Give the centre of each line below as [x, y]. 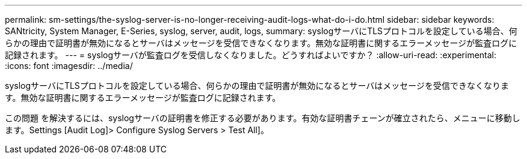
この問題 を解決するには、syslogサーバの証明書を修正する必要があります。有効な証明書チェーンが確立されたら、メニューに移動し [263, 118]
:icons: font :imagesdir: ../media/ [69, 66]
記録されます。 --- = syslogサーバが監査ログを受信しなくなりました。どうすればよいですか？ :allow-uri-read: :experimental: [251, 55]
